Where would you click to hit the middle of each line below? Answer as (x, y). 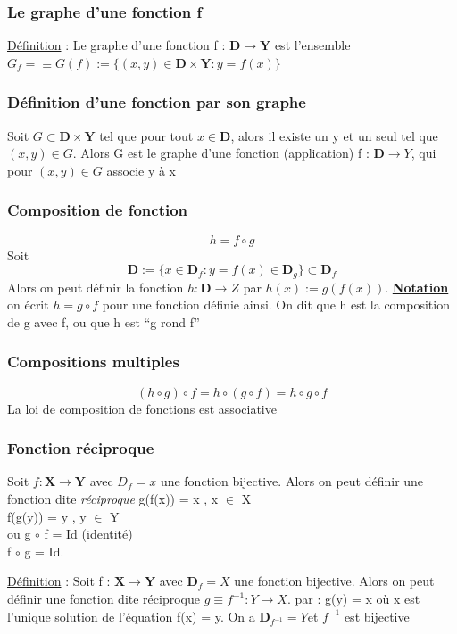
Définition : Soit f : (59, 581)
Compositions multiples (93, 362)
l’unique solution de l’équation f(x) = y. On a (131, 616)
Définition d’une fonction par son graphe (157, 102)
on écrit (28, 305)
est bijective (377, 616)
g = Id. (44, 551)
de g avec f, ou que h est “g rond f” (104, 321)
